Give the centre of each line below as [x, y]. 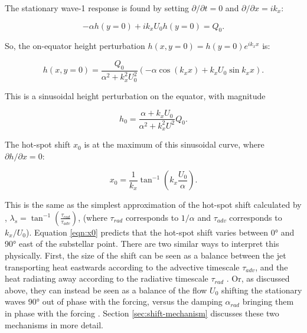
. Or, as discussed [258, 278]
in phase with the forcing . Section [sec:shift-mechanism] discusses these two [142, 313]
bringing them [268, 301]
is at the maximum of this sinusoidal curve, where [174, 144]
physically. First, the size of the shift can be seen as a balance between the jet [146, 255]
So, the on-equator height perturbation [75, 46]
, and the [272, 267]
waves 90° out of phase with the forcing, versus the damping [114, 301]
